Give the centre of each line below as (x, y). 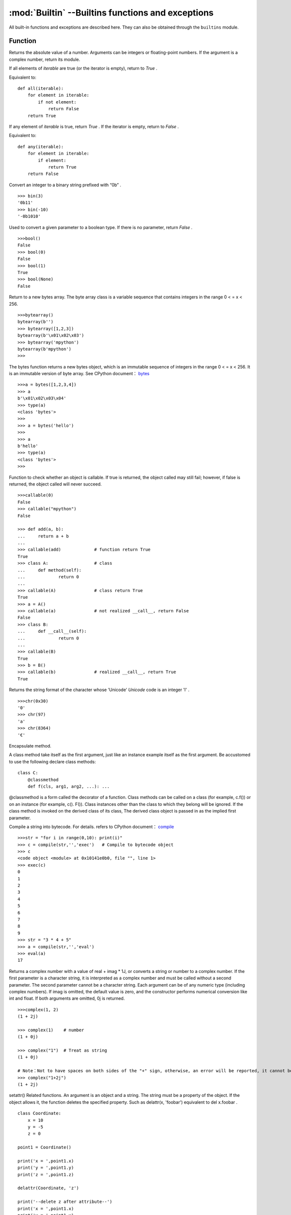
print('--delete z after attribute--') (65, 1202)
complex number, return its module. (44, 59)
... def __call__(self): (52, 631)
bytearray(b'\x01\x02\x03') (51, 336)
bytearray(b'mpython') (45, 349)
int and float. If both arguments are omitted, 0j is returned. (67, 998)
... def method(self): (50, 570)
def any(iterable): (41, 147)
